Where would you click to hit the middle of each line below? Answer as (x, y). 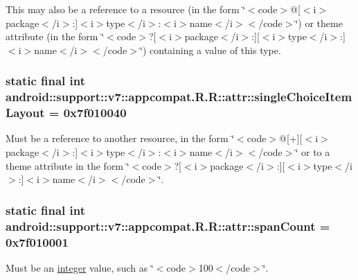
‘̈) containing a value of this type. (211, 50)
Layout (25, 113)
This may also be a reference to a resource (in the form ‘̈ (126, 9)
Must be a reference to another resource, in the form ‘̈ (120, 138)
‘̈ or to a (313, 152)
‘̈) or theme (319, 23)
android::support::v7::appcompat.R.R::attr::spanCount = (168, 226)
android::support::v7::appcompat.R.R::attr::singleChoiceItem (179, 97)
